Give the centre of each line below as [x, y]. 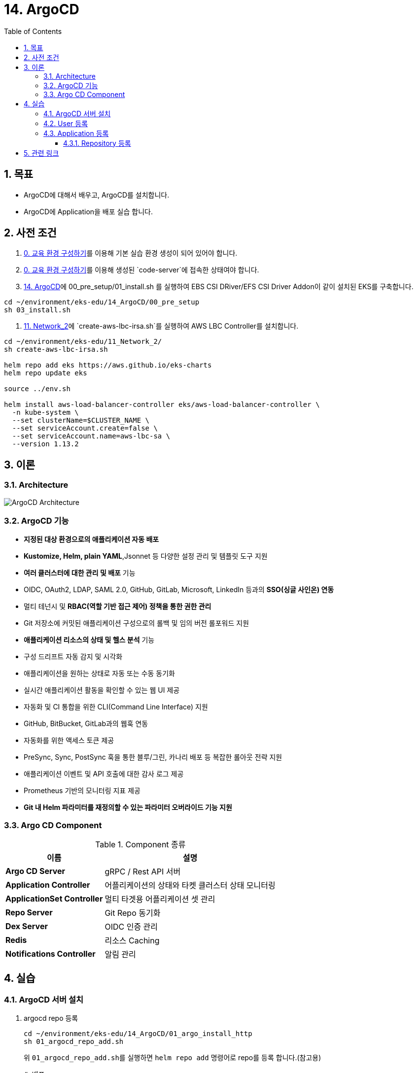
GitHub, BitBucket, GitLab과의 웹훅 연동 [86, 724]
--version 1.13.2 [45, 444]
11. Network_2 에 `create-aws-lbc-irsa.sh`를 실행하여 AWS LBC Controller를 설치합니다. [161, 326]
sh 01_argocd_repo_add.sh [74, 1042]
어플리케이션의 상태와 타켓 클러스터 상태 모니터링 [190, 886]
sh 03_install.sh [37, 310]
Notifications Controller [51, 954]
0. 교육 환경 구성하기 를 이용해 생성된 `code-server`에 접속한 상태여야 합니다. [141, 270]
